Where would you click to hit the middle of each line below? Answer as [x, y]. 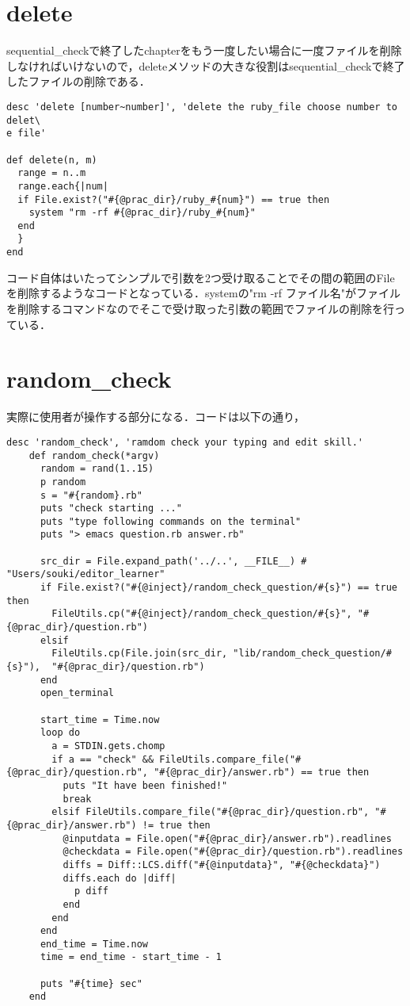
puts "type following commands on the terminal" [171, 521]
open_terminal [77, 693]
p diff [91, 891]
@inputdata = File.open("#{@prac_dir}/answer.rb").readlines [227, 838]
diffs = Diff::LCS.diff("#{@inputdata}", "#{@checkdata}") [222, 864]
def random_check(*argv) [94, 455]
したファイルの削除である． [78, 81]
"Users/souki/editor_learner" [86, 574]
